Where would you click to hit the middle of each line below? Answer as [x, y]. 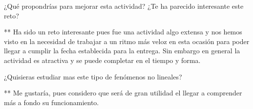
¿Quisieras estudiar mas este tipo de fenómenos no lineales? [93, 76]
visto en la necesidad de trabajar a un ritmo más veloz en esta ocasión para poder [127, 41]
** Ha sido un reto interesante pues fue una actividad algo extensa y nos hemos [123, 32]
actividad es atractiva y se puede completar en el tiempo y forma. [102, 60]
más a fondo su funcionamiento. [52, 102]
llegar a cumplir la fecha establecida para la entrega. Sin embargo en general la [122, 51]
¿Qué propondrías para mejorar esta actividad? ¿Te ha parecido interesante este [124, 6]
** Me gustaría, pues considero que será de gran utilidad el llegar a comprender [123, 93]
